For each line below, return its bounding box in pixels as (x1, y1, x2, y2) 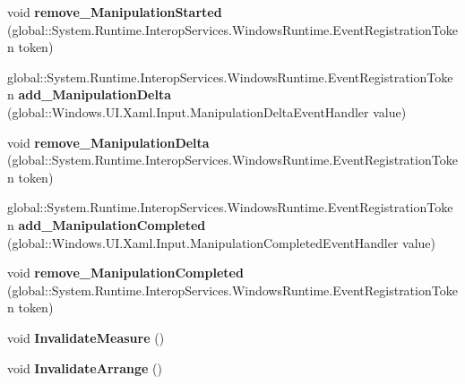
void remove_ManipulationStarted (7, 3, 222, 21)
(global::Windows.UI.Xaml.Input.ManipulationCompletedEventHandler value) (7, 233, 435, 252)
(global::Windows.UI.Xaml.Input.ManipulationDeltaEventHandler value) (7, 102, 407, 121)
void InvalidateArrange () (7, 358, 162, 377)
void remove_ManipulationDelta (7, 132, 210, 151)
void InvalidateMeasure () (7, 328, 165, 346)
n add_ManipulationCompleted (7, 215, 206, 234)
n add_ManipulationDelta (7, 85, 172, 104)
